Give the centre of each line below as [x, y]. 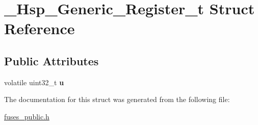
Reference [40, 28]
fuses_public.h [27, 116]
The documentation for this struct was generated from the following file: [117, 99]
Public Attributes [51, 60]
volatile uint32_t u [34, 82]
